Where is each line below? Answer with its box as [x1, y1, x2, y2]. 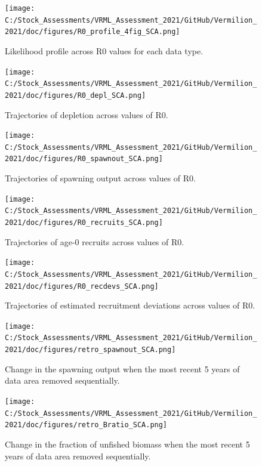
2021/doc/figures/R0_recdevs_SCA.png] [5, 282, 159, 291]
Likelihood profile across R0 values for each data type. [5, 44, 204, 57]
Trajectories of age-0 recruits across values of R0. [5, 235, 184, 248]
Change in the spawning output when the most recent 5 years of [5, 362, 240, 375]
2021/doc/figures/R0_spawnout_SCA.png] [5, 155, 163, 163]
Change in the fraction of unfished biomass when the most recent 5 [5, 437, 250, 450]
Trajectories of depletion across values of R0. [5, 108, 168, 121]
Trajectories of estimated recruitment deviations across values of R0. [5, 299, 255, 311]
